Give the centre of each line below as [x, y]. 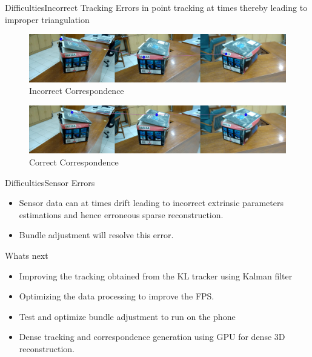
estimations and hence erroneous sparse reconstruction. [121, 214]
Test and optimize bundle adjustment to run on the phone [127, 316]
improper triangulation [47, 19]
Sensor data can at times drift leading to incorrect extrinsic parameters [151, 203]
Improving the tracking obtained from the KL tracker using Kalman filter [156, 275]
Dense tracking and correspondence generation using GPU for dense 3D [152, 337]
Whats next [27, 255]
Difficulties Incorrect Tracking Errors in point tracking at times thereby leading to [156, 7]
